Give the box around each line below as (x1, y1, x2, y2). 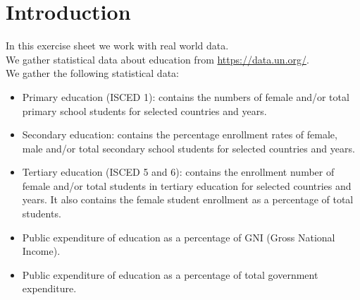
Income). (22, 244, 61, 258)
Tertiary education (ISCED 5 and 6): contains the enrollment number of (22, 164, 335, 179)
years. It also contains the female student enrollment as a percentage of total (22, 192, 354, 207)
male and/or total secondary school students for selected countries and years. (22, 140, 355, 155)
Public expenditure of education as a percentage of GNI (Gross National (22, 229, 335, 244)
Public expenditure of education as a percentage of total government (22, 267, 318, 282)
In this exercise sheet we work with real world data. (6, 38, 229, 53)
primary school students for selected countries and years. (22, 103, 267, 118)
